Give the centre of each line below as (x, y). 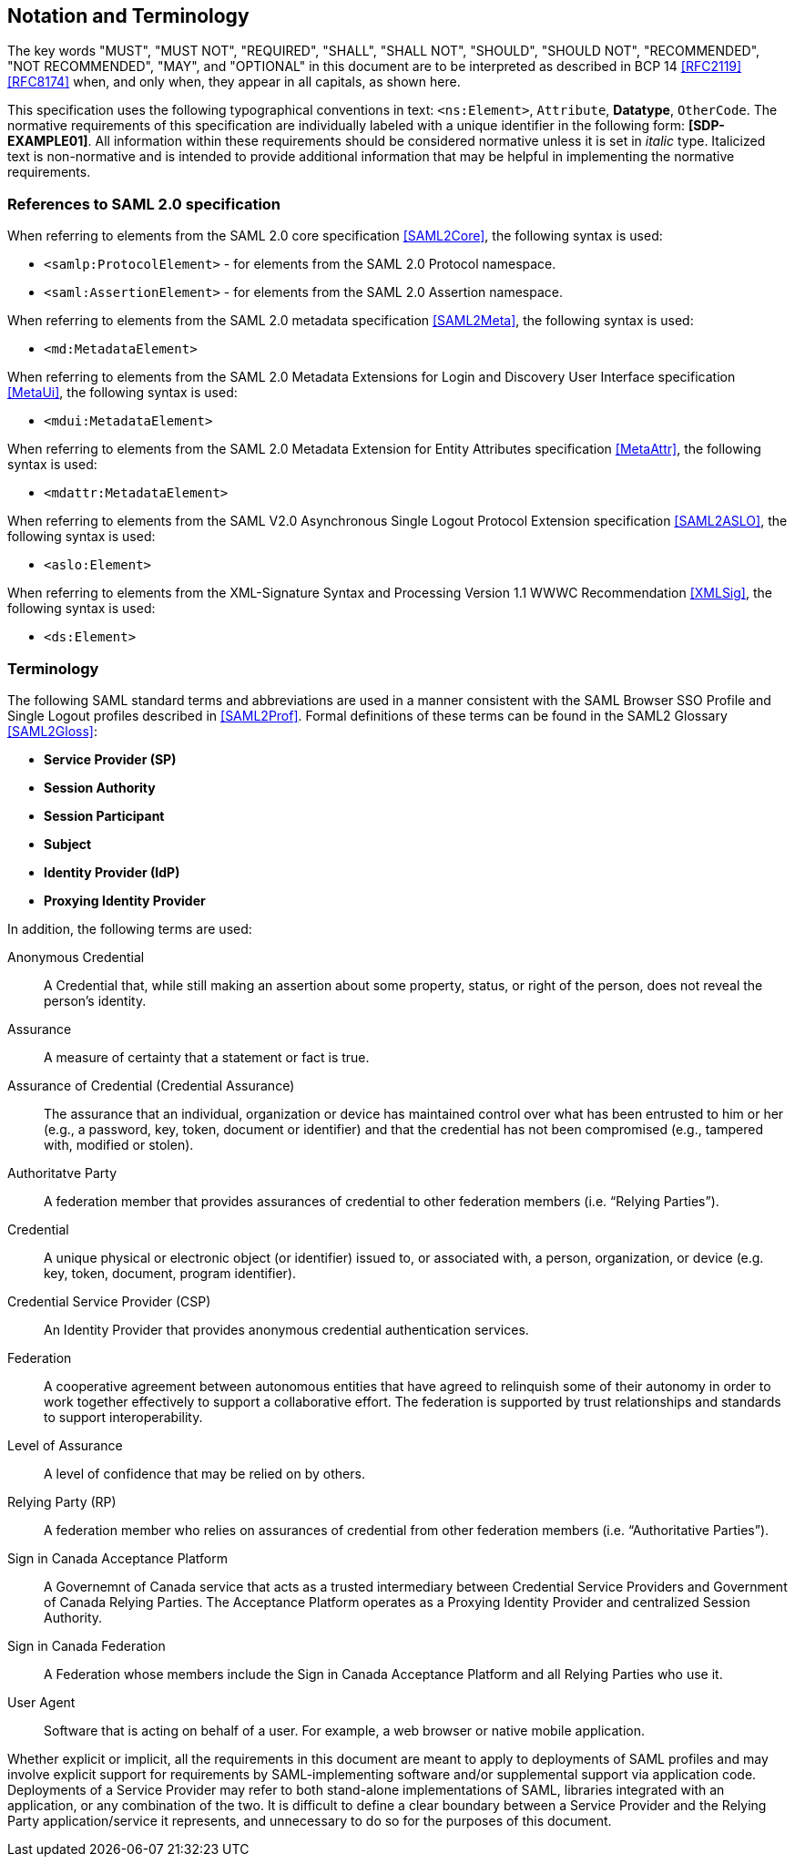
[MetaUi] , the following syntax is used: (122, 393)
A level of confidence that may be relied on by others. (204, 1473)
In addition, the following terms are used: (130, 928)
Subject (68, 844)
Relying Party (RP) (62, 1501)
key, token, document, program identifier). (170, 1273)
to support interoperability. (123, 1417)
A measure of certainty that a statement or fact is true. (207, 1057)
